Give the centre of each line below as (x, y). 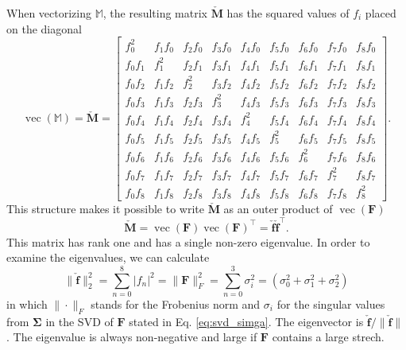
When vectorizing (49, 13)
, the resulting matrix (155, 13)
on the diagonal (44, 28)
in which (27, 303)
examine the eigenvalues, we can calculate (108, 257)
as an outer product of (278, 209)
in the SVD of (79, 321)
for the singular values (331, 303)
